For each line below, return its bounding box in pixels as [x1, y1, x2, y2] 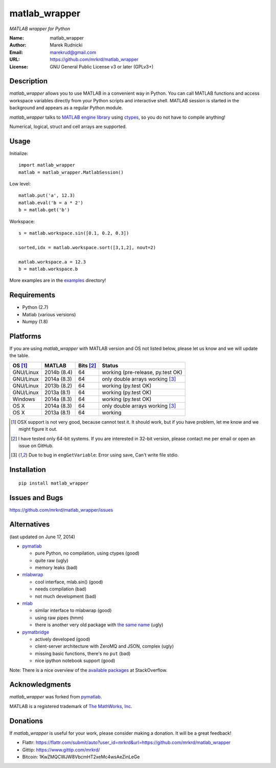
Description [9, 77, 48, 85]
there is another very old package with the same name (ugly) [35, 622, 164, 628]
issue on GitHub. [18, 443, 54, 449]
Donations [9, 716, 43, 725]
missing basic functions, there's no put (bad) [35, 650, 131, 656]
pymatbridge [22, 629, 50, 635]
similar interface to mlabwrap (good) [35, 607, 112, 613]
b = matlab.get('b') [18, 207, 70, 213]
